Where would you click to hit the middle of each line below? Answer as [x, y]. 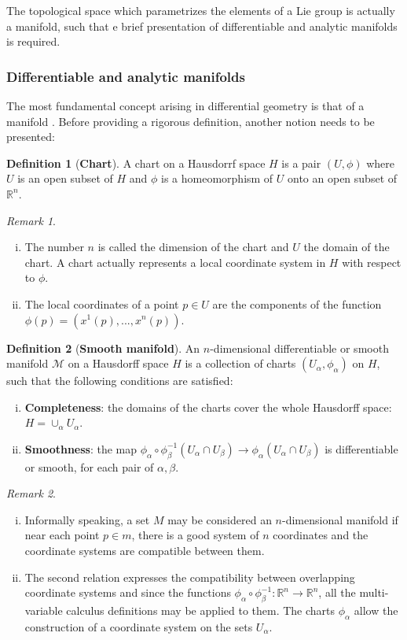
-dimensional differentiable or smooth [299, 348]
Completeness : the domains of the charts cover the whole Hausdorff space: [208, 407]
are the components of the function [297, 303]
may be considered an [220, 519]
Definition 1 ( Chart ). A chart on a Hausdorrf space [136, 163]
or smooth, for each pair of [89, 466]
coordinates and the [321, 535]
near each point [62, 535]
